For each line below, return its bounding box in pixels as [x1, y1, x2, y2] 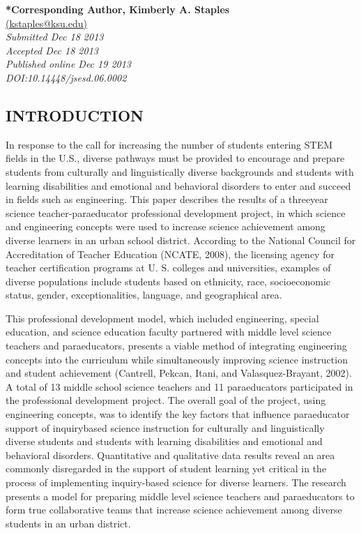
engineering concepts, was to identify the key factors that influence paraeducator [6, 407, 350, 421]
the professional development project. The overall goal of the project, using [6, 393, 326, 407]
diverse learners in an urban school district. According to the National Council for [6, 232, 356, 247]
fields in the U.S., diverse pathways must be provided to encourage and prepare [6, 151, 345, 165]
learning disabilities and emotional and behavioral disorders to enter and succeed [6, 178, 351, 193]
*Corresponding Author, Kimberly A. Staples [6, 2, 230, 16]
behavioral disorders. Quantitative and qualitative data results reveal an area [6, 447, 335, 462]
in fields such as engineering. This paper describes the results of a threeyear [6, 192, 328, 207]
